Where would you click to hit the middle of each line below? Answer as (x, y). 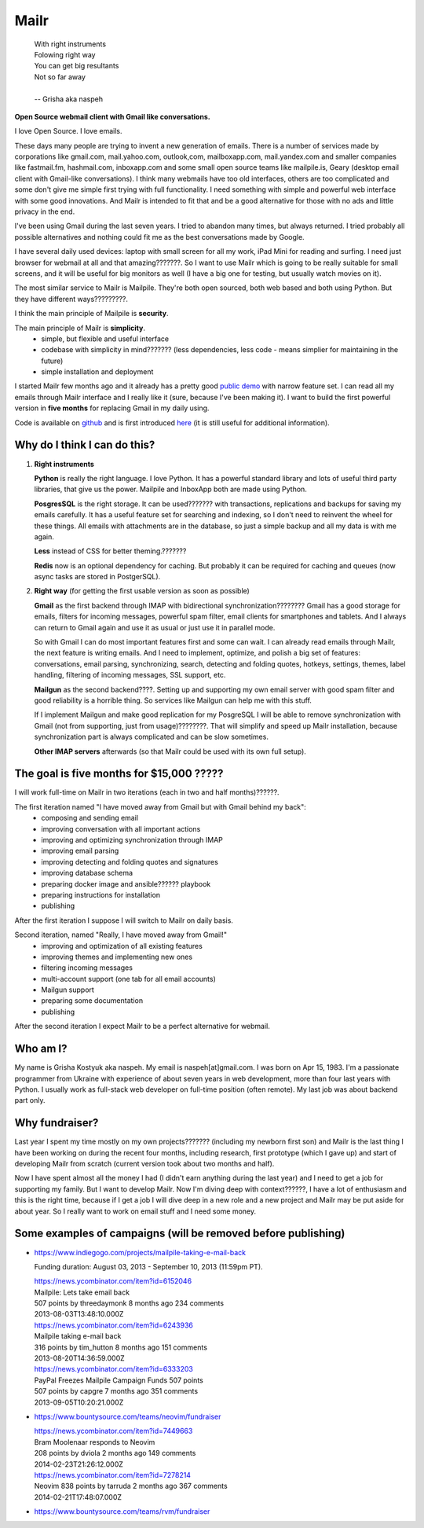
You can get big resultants (77, 66)
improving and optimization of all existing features (122, 946)
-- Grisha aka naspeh (69, 99)
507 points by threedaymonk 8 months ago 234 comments (129, 1303)
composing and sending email (90, 818)
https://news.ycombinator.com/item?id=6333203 (114, 1369)
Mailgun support (68, 990)
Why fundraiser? (57, 1123)
